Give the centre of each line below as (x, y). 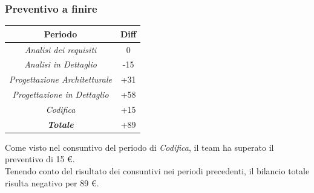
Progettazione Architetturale (61, 79)
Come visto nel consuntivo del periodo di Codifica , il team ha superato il (139, 147)
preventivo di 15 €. (40, 159)
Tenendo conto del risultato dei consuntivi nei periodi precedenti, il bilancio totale (157, 171)
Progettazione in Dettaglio (61, 94)
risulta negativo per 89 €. (52, 182)
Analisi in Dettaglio (61, 64)
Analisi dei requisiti (61, 49)
